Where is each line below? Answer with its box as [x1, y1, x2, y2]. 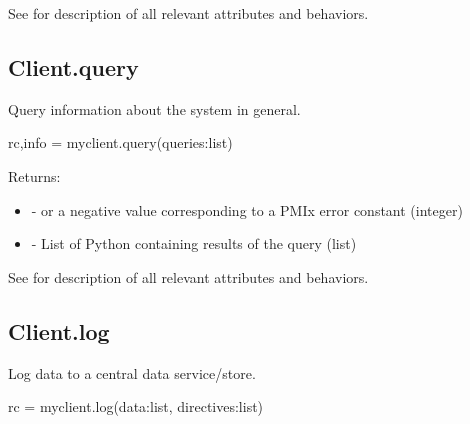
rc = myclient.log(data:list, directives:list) [8, 396, 264, 417]
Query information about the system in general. [8, 98, 301, 119]
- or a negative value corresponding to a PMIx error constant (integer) [31, 199, 463, 220]
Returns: [8, 165, 61, 186]
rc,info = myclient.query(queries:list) [8, 132, 233, 153]
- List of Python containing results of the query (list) [31, 233, 357, 254]
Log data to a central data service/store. [8, 362, 256, 383]
